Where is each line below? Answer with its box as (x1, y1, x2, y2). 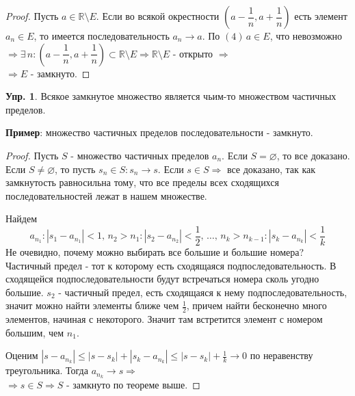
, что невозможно (269, 29, 343, 42)
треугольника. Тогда (5, 363, 88, 378)
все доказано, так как (226, 161, 316, 176)
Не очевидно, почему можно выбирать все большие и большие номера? (5, 245, 304, 259)
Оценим (5, 348, 38, 362)
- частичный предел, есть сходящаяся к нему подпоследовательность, (58, 285, 347, 299)
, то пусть (55, 161, 96, 176)
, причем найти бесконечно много (186, 298, 327, 313)
